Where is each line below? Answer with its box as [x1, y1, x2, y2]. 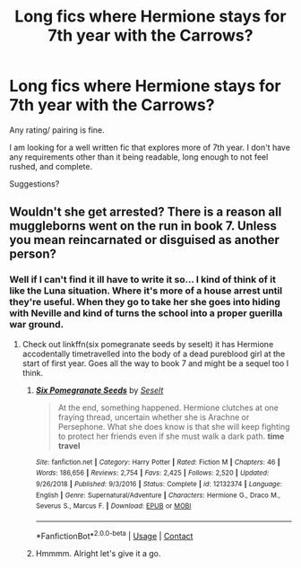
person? [9, 247, 56, 262]
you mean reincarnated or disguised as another [9, 232, 280, 248]
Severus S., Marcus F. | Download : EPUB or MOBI [35, 502, 192, 511]
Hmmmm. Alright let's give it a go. [35, 547, 161, 558]
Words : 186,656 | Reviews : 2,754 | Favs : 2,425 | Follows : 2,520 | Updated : [35, 468, 270, 477]
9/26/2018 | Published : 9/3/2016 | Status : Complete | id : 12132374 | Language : [35, 479, 282, 488]
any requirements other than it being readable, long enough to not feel [9, 151, 269, 162]
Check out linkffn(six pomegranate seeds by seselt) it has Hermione [21, 338, 274, 349]
